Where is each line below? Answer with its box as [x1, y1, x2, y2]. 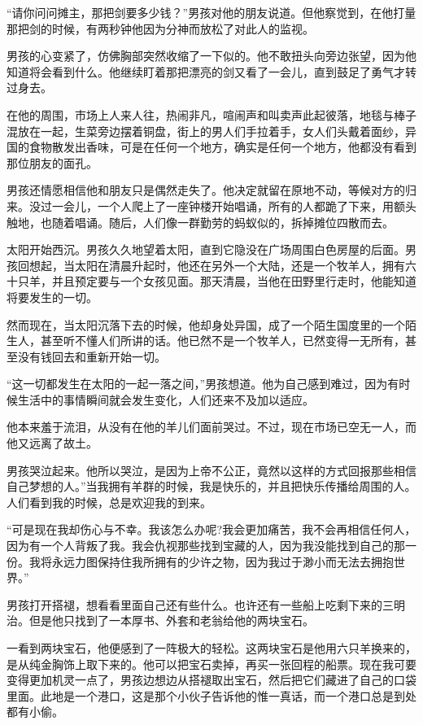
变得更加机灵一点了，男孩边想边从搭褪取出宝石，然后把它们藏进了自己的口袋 [7, 671, 416, 688]
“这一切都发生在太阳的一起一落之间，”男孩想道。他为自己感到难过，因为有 [7, 375, 399, 392]
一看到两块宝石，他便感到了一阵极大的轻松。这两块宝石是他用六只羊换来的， [7, 640, 416, 656]
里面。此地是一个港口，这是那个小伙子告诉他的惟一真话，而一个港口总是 [7, 687, 394, 704]
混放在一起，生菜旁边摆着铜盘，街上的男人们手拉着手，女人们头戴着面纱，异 [7, 122, 416, 139]
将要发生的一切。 [7, 288, 98, 305]
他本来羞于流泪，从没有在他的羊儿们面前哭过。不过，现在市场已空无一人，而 [7, 418, 416, 435]
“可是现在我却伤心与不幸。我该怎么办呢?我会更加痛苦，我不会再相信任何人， [7, 521, 416, 538]
